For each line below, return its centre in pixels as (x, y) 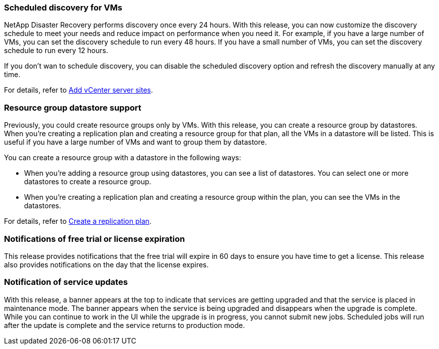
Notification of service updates (66, 282)
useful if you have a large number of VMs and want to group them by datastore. (135, 142)
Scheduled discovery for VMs (63, 8)
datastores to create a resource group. (88, 182)
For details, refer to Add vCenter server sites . (79, 90)
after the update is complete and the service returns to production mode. (124, 325)
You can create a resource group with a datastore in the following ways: (123, 158)
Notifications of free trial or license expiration (95, 239)
